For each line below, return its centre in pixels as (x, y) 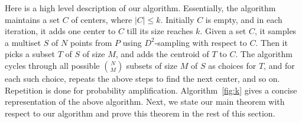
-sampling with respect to (201, 42)
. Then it (272, 42)
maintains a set (33, 19)
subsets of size (152, 65)
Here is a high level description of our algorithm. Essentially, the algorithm (140, 8)
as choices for (232, 65)
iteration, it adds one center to (60, 31)
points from (91, 42)
